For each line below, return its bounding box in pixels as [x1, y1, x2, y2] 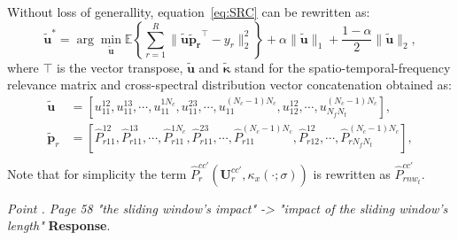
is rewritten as [313, 164, 391, 182]
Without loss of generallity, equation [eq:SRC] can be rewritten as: [7, 3, 370, 20]
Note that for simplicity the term [7, 164, 187, 182]
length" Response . [7, 216, 111, 235]
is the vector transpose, [57, 58, 183, 76]
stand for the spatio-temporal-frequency [235, 58, 451, 76]
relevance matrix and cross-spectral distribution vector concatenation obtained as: [7, 75, 452, 94]
